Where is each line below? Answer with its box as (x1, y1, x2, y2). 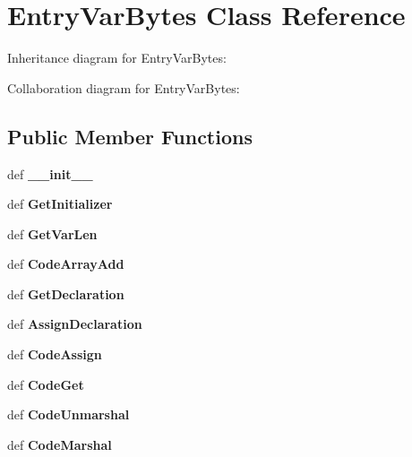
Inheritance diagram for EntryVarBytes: (7, 48, 227, 67)
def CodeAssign (7, 345, 102, 364)
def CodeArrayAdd (7, 254, 124, 273)
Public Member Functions (7, 122, 253, 150)
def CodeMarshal (7, 435, 112, 453)
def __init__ (7, 164, 93, 183)
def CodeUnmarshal (7, 405, 130, 424)
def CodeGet (7, 375, 84, 393)
